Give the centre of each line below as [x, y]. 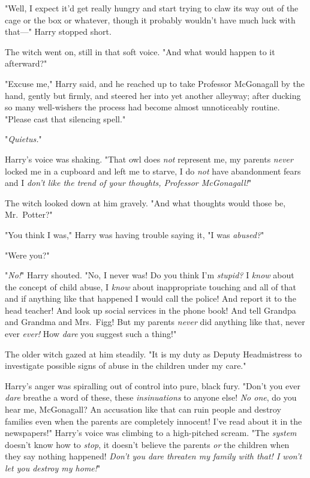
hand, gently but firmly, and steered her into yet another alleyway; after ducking [153, 95]
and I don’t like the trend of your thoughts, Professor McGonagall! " [128, 183]
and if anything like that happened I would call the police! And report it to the [151, 298]
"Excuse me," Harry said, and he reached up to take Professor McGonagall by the [155, 83]
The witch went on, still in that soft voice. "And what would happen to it [140, 51]
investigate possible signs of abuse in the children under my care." [126, 366]
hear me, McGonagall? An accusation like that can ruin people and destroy [143, 409]
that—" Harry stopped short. [58, 31]
